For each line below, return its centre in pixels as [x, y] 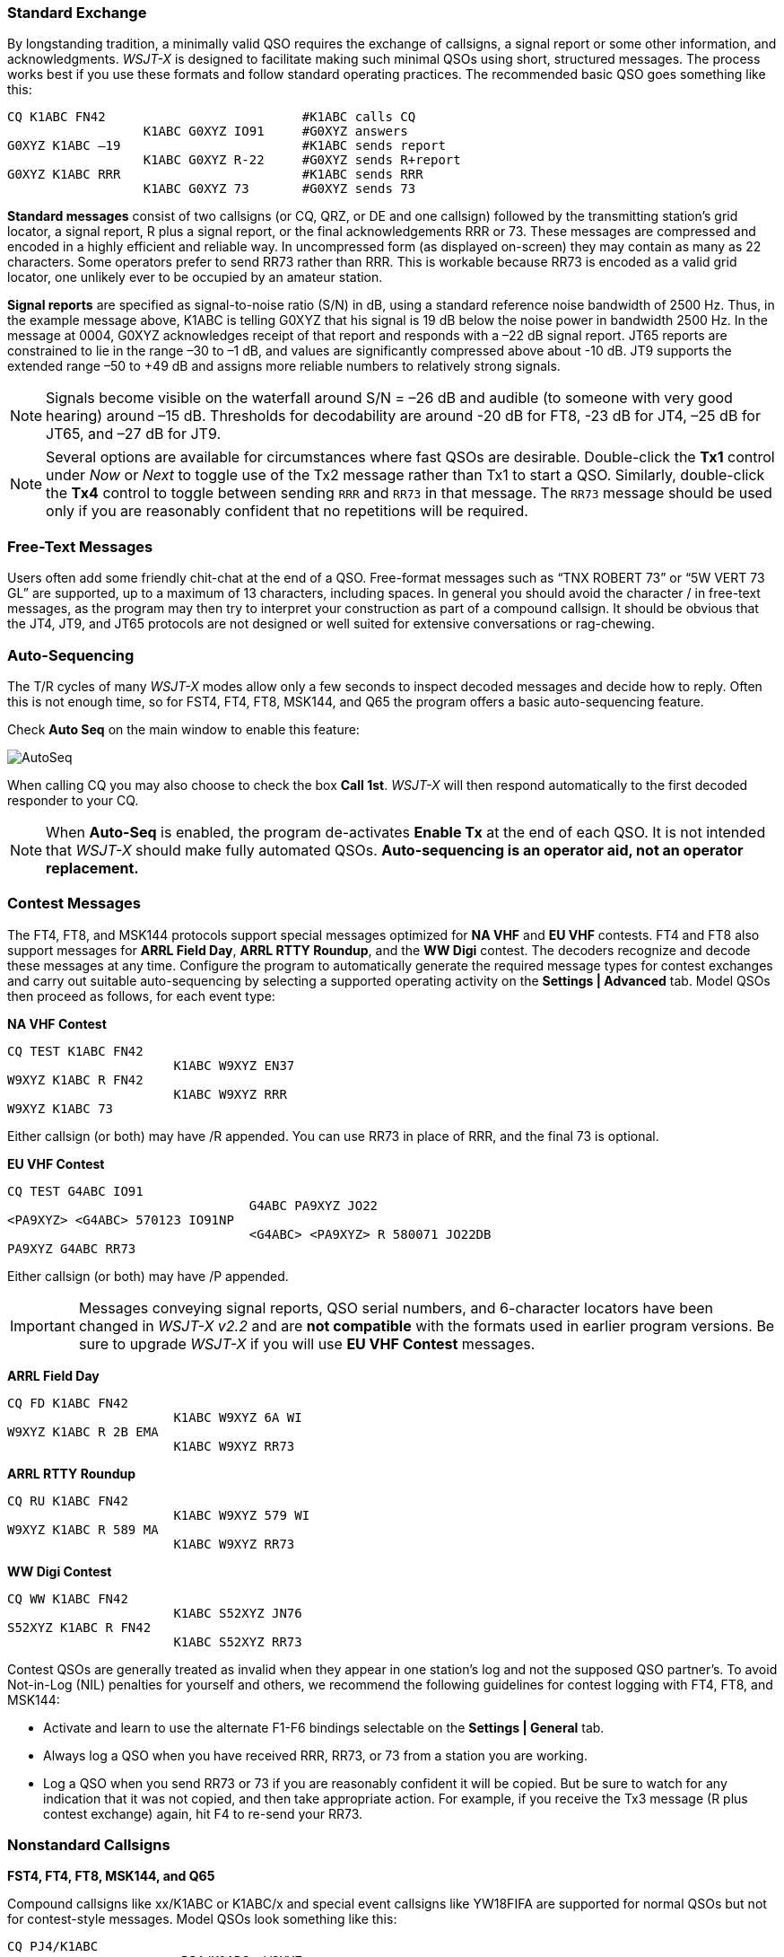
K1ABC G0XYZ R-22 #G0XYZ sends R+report [302, 160]
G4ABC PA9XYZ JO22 [314, 1205]
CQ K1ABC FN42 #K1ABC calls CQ [212, 117]
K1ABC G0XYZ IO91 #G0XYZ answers [275, 132]
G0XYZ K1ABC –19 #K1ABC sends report [226, 146]
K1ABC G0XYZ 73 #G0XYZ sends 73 [279, 189]
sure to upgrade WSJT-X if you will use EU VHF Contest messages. [307, 1343]
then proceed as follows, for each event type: [141, 996]
